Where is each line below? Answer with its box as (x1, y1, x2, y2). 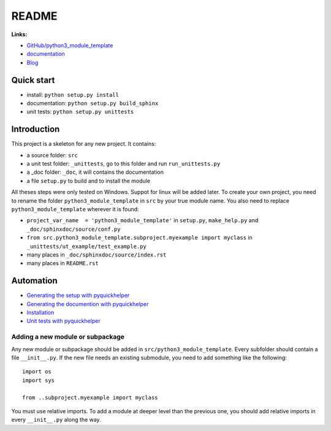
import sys (22, 377, 55, 384)
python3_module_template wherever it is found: (11, 206, 139, 213)
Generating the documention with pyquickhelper (26, 300, 149, 307)
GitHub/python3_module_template (26, 42, 113, 49)
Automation (11, 275, 58, 286)
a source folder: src (26, 151, 78, 159)
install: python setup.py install (26, 91, 120, 98)
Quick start (11, 75, 55, 85)
